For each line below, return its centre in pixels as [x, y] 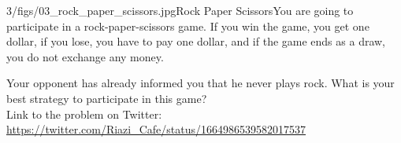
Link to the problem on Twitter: [84, 114]
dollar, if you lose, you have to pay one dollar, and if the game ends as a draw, [196, 41]
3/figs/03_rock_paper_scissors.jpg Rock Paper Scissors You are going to [180, 10]
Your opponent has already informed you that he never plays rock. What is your [200, 83]
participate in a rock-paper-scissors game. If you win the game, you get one [188, 26]
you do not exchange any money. [85, 56]
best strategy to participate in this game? [107, 98]
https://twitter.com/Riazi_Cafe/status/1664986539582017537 [156, 129]
